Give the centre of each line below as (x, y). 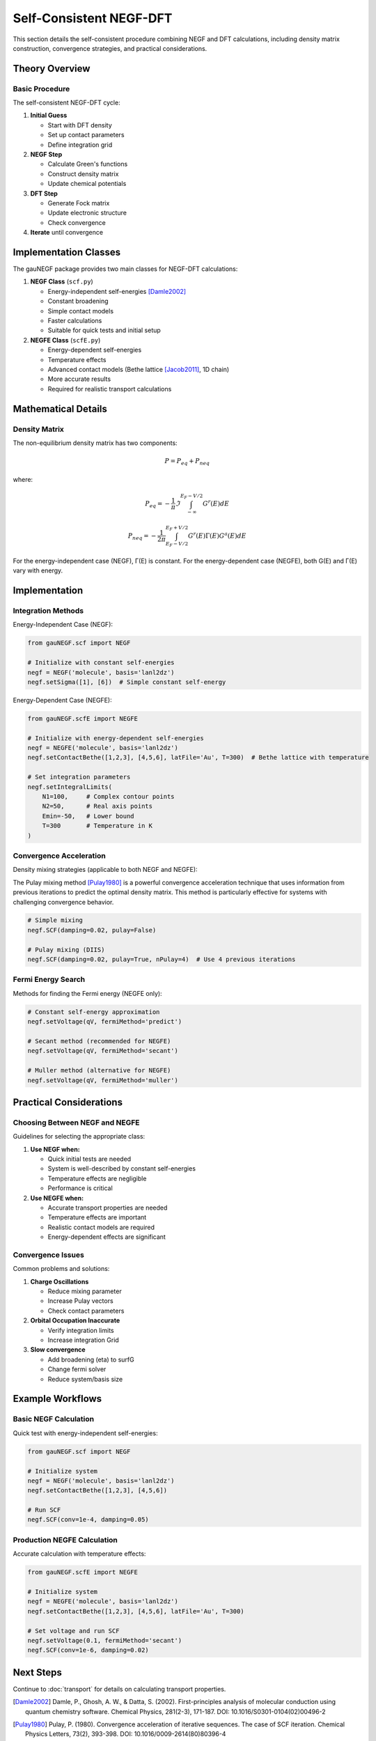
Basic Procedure (41, 88)
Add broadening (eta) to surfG (91, 1359)
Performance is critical (80, 1188)
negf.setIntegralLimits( (70, 787)
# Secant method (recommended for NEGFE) (99, 1041)
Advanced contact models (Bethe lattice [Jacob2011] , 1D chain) (139, 369)
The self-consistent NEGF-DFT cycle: (67, 103)
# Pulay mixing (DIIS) (66, 950)
